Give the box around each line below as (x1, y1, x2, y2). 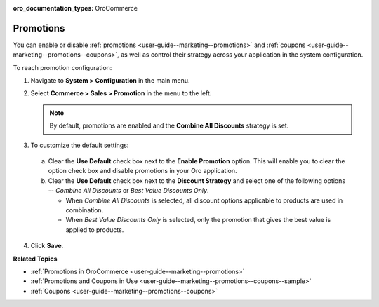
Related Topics (13, 254, 58, 263)
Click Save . (30, 242, 64, 250)
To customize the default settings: (30, 141, 129, 149)
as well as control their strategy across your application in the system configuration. (120, 50, 364, 59)
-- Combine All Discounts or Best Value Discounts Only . (48, 186, 209, 195)
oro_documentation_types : (13, 4, 94, 12)
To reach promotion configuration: (13, 63, 112, 71)
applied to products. (65, 225, 124, 234)
